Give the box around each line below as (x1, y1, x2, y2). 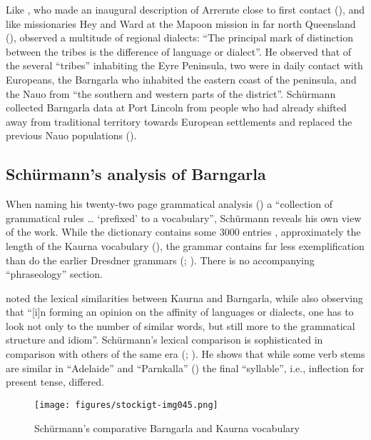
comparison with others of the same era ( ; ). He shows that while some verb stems (6, 346, 365, 361)
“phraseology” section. (6, 266, 103, 281)
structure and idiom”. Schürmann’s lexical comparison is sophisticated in (6, 332, 323, 347)
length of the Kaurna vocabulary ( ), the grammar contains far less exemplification (6, 238, 365, 253)
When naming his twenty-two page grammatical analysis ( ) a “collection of (6, 196, 332, 211)
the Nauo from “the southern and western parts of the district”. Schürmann (6, 86, 336, 101)
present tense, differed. (6, 374, 104, 389)
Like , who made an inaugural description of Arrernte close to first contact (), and (6, 2, 365, 16)
